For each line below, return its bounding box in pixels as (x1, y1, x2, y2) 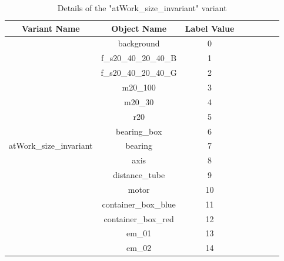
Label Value (185, 22, 235, 34)
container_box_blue (102, 198, 176, 210)
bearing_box (116, 125, 162, 137)
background (118, 37, 160, 49)
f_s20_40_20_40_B (101, 52, 177, 64)
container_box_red (103, 212, 174, 225)
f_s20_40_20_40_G (101, 66, 177, 79)
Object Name (111, 22, 167, 34)
